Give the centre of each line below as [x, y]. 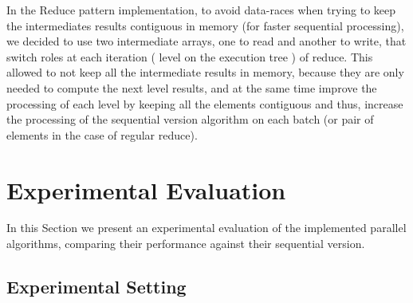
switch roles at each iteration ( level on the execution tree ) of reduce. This [190, 56]
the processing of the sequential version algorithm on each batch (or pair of [190, 119]
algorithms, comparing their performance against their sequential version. [186, 244]
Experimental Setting [96, 287]
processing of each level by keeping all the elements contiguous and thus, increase [205, 103]
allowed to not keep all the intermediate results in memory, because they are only [205, 72]
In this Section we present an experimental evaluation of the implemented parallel [206, 228]
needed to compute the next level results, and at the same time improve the [192, 87]
